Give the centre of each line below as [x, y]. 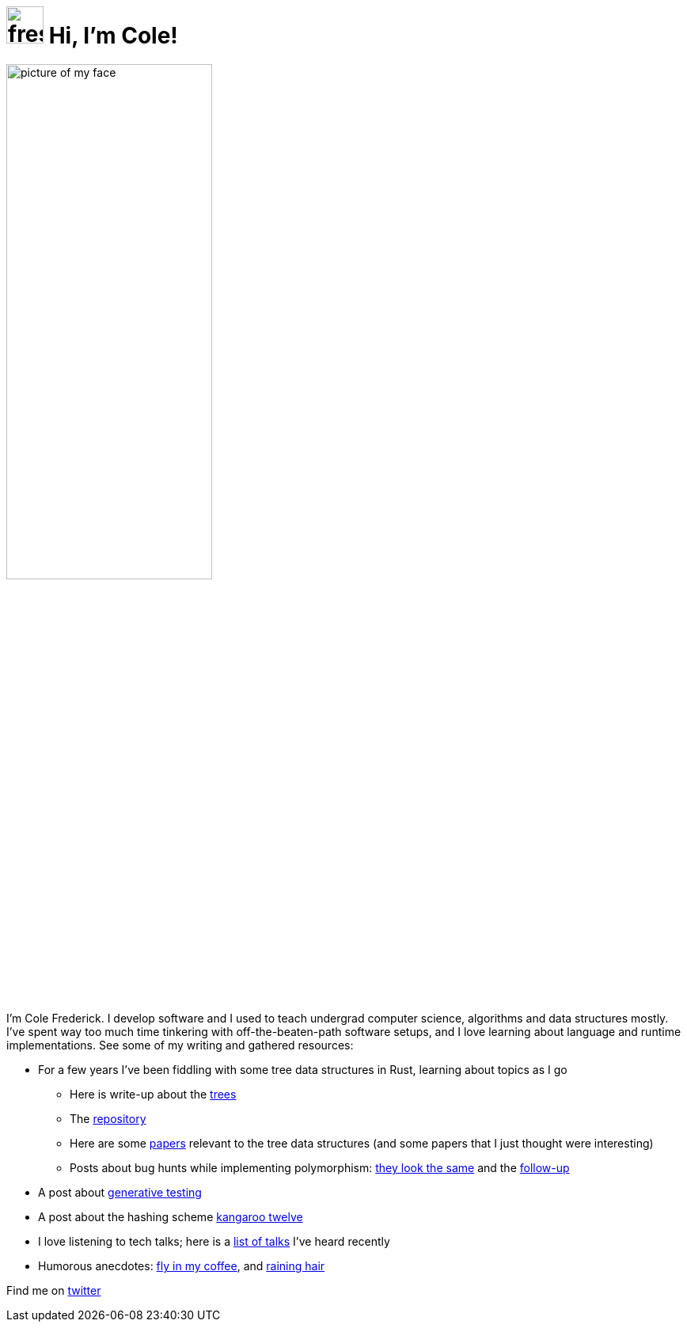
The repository [108, 1119]
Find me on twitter [54, 1291]
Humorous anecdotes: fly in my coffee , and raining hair [182, 1266]
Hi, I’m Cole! [113, 36]
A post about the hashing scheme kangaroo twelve [171, 1217]
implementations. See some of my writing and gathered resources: [180, 1045]
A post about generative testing [120, 1193]
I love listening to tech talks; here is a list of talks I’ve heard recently [214, 1242]
